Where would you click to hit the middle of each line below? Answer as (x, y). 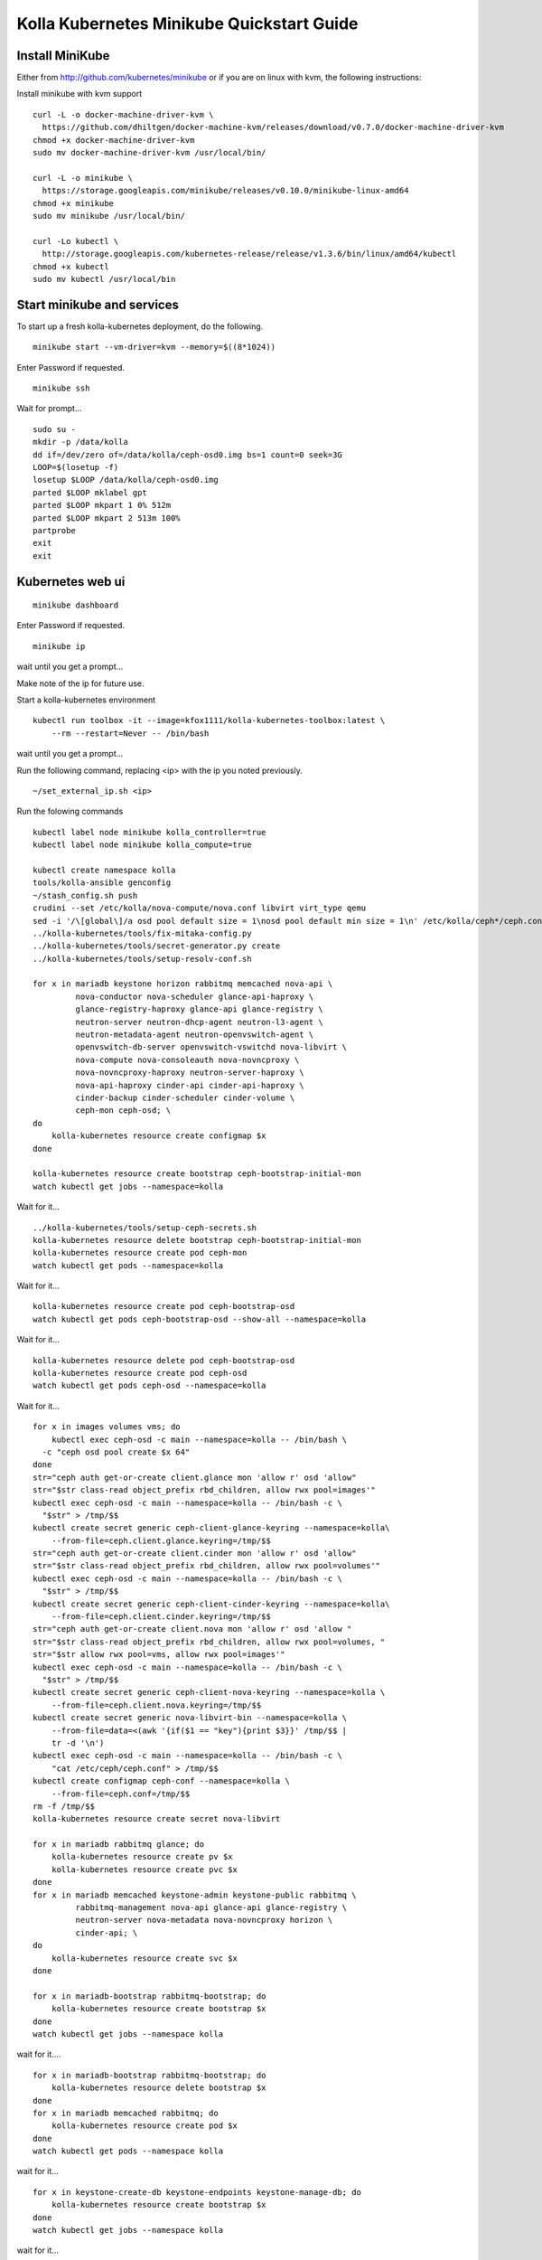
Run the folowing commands (70, 811)
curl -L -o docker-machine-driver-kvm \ (123, 114)
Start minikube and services (98, 304)
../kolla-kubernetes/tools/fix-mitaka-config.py (142, 933)
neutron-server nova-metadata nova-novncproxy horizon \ (204, 1920)
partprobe (54, 530)
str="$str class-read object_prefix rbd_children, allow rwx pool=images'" (204, 1490)
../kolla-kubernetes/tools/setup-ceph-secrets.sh (145, 1228)
